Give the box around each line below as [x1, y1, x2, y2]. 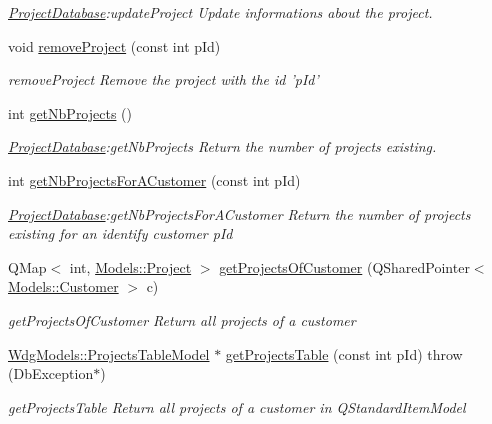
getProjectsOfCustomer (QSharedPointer [219, 256, 470, 277]
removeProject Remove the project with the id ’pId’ [8, 69, 319, 90]
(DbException [8, 363, 94, 384]
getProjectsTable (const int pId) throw [225, 343, 463, 364]
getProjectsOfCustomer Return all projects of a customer [8, 309, 356, 330]
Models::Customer [8, 276, 119, 297]
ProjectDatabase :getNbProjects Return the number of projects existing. [8, 136, 437, 157]
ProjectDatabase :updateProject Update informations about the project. [8, 2, 433, 22]
